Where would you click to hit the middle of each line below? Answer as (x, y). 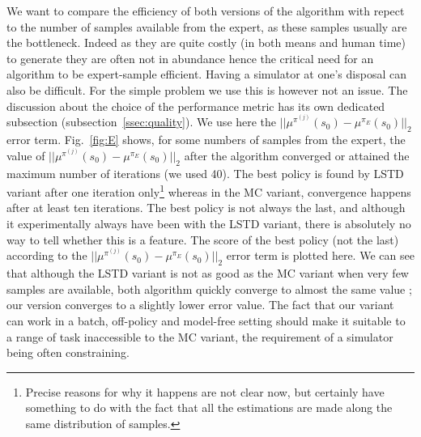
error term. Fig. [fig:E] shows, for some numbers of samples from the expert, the (206, 140)
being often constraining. (68, 352)
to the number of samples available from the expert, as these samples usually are (207, 26)
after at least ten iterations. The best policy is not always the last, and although (206, 208)
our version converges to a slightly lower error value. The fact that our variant (200, 305)
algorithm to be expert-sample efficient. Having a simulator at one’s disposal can (206, 74)
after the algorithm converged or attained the (297, 155)
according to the (47, 255)
